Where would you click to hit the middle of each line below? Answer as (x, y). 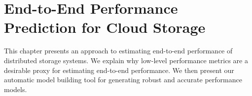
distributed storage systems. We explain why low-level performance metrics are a (126, 60)
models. (16, 89)
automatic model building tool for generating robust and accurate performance (123, 80)
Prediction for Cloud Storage (105, 27)
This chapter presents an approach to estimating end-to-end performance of (118, 51)
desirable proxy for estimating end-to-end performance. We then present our (119, 70)
